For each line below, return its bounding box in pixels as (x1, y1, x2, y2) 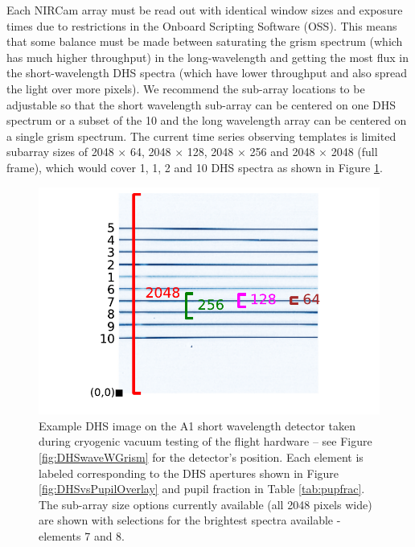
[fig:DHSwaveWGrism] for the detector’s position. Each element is (39, 448, 364, 465)
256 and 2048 (249, 143, 315, 160)
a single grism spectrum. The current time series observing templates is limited (6, 127, 397, 144)
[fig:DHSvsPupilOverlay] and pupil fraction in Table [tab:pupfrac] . (39, 480, 365, 497)
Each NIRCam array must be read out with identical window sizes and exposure (6, 2, 403, 18)
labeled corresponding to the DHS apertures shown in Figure (39, 464, 339, 481)
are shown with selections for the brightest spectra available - (39, 512, 341, 528)
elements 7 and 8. (39, 527, 125, 544)
